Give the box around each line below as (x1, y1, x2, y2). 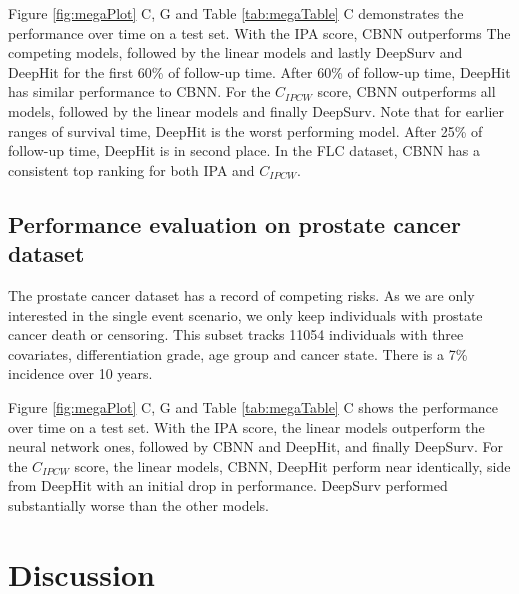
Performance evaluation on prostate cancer (8, 208, 461, 239)
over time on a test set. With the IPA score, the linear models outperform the (8, 416, 485, 437)
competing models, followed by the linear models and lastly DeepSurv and (8, 42, 463, 63)
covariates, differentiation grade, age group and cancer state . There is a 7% (8, 343, 468, 364)
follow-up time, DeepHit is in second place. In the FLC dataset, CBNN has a (8, 140, 480, 161)
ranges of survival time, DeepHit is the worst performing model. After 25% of (8, 120, 483, 141)
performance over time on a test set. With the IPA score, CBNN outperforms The (8, 22, 511, 43)
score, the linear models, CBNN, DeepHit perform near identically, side (74, 455, 511, 476)
